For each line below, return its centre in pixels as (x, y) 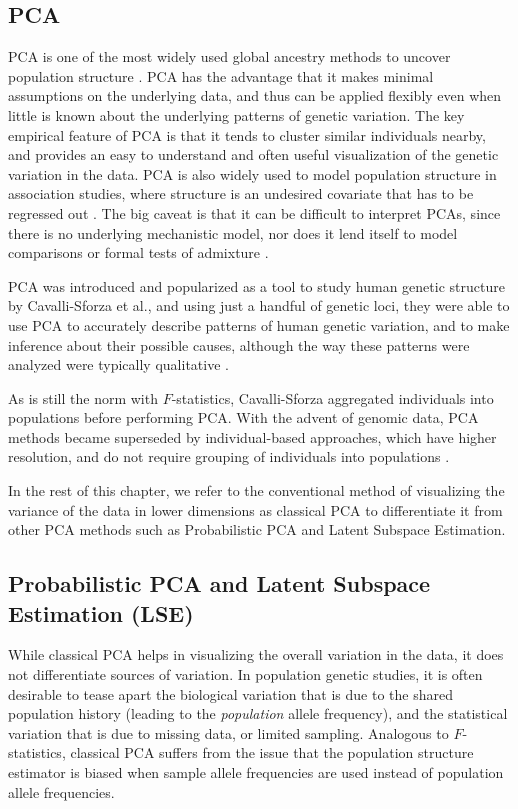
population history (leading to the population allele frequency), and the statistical (258, 713)
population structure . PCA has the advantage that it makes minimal (221, 75)
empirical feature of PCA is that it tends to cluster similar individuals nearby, (247, 134)
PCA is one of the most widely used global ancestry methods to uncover (229, 56)
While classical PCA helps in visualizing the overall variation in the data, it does (256, 654)
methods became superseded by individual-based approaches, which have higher (252, 436)
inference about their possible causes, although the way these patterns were (239, 344)
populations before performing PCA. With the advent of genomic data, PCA (243, 417)
